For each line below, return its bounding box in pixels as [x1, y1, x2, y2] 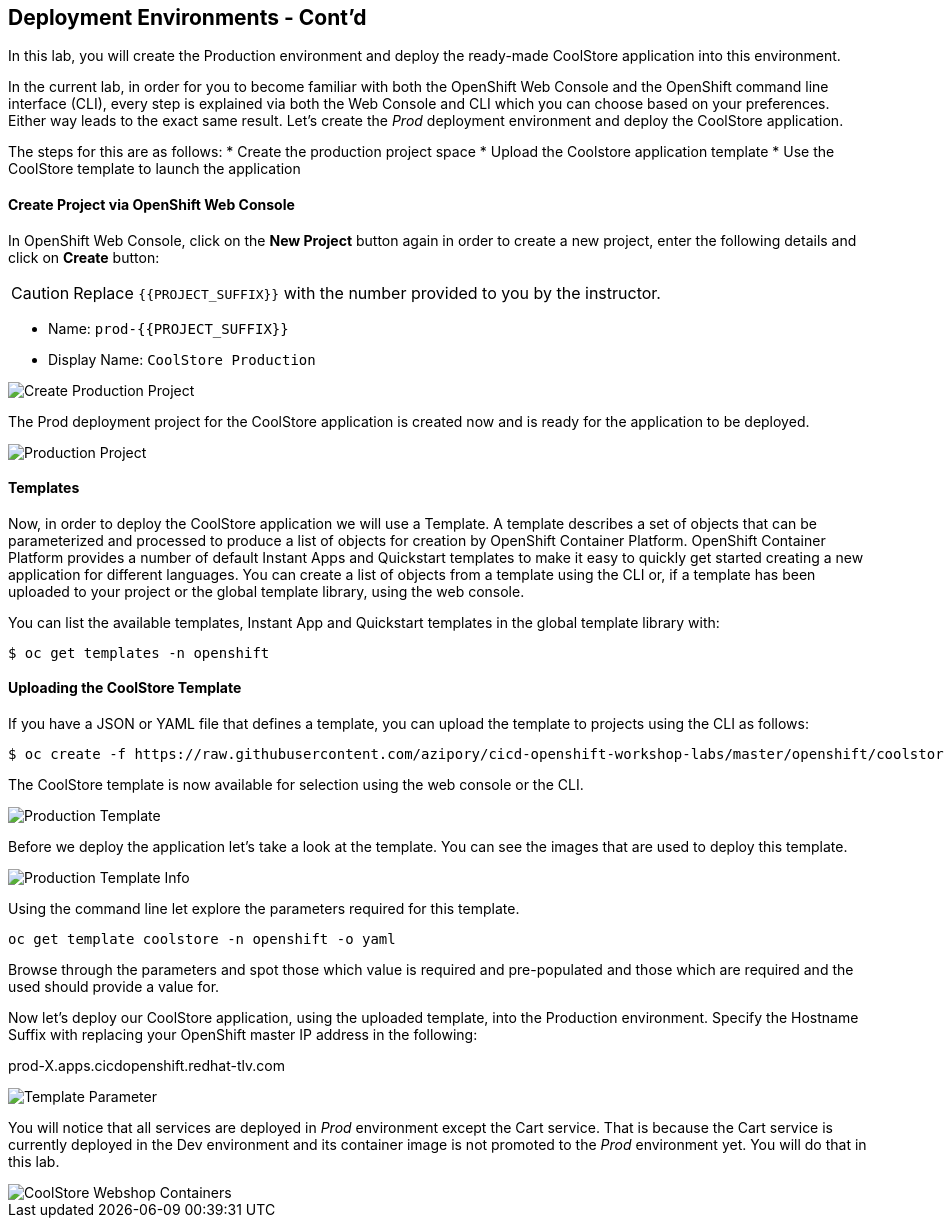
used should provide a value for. [8, 978, 220, 996]
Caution [11, 282, 70, 303]
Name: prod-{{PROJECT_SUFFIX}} [48, 319, 289, 337]
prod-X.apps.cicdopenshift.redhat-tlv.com [8, 1057, 285, 1075]
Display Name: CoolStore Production [48, 350, 316, 368]
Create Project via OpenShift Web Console [8, 196, 295, 214]
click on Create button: [8, 248, 160, 266]
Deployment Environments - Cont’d [8, 5, 367, 30]
